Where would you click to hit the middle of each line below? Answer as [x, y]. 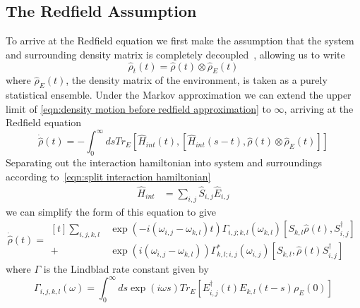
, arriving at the [319, 108]
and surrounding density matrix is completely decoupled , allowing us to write [175, 54]
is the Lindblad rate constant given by [126, 269]
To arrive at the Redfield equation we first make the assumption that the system [180, 41]
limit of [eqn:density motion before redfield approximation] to [138, 108]
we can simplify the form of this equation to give [111, 211]
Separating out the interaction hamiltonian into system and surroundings [164, 162]
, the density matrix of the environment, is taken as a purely [197, 80]
